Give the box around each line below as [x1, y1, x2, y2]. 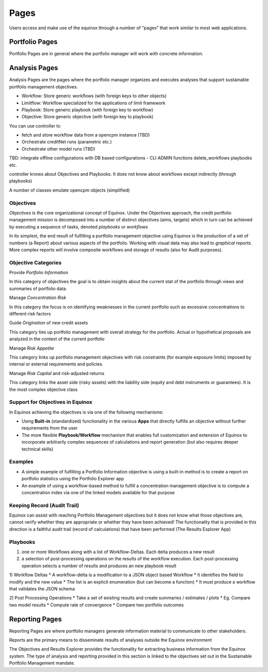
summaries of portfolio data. [9, 286, 67, 292]
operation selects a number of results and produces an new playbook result [21, 563, 177, 569]
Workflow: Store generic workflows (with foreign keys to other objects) [21, 93, 167, 99]
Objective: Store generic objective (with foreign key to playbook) [21, 114, 154, 120]
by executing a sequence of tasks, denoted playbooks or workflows [9, 224, 148, 229]
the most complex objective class [9, 386, 78, 392]
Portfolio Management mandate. [9, 660, 75, 666]
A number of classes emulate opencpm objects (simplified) [9, 187, 130, 193]
